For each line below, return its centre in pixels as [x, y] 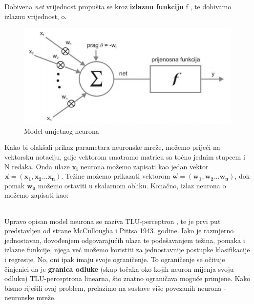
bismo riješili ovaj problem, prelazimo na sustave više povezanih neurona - [115, 288]
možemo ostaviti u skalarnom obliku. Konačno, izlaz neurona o [132, 185]
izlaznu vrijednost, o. [36, 16]
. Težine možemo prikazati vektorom [116, 176]
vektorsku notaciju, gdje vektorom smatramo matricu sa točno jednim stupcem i [125, 157]
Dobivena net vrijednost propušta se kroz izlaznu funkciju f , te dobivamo [118, 6]
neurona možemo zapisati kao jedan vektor [144, 166]
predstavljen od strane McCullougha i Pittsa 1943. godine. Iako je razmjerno [119, 231]
